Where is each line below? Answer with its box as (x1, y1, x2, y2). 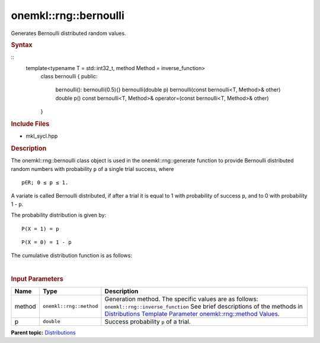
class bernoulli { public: (40, 72, 98, 80)
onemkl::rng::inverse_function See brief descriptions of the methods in (104, 302, 303, 310)
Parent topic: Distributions (11, 329, 76, 336)
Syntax (11, 40, 33, 49)
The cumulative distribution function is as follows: (11, 252, 133, 259)
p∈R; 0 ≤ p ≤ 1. (21, 179, 69, 186)
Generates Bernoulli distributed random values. (11, 30, 127, 37)
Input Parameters (11, 275, 63, 283)
